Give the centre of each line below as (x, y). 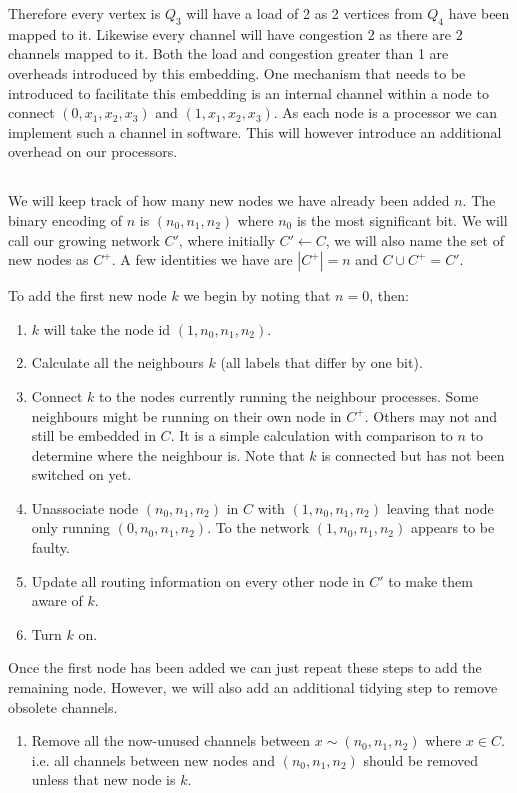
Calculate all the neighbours (117, 362)
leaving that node (440, 507)
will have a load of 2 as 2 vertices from (304, 13)
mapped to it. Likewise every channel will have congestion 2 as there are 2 (235, 33)
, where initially (226, 239)
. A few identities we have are (202, 259)
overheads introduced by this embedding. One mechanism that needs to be (237, 72)
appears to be (452, 527)
